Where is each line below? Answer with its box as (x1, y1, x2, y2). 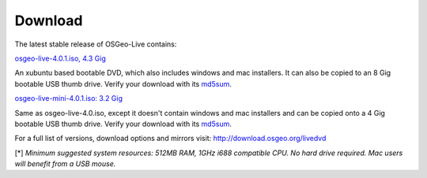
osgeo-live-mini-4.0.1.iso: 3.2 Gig (14, 94, 123, 103)
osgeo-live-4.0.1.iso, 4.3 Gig (14, 54, 107, 63)
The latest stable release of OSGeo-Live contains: (14, 39, 177, 49)
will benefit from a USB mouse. (14, 159, 116, 169)
